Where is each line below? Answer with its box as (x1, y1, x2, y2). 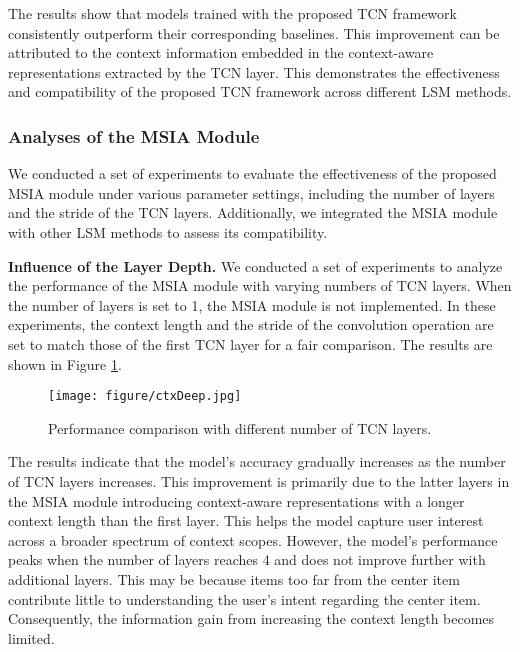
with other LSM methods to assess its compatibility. (8, 221, 328, 242)
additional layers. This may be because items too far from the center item (8, 568, 460, 589)
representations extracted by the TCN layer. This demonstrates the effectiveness (8, 61, 500, 82)
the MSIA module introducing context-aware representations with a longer (8, 490, 465, 511)
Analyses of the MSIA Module (8, 123, 260, 148)
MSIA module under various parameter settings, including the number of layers (8, 182, 495, 203)
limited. (8, 627, 55, 648)
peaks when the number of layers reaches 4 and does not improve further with (8, 549, 486, 570)
